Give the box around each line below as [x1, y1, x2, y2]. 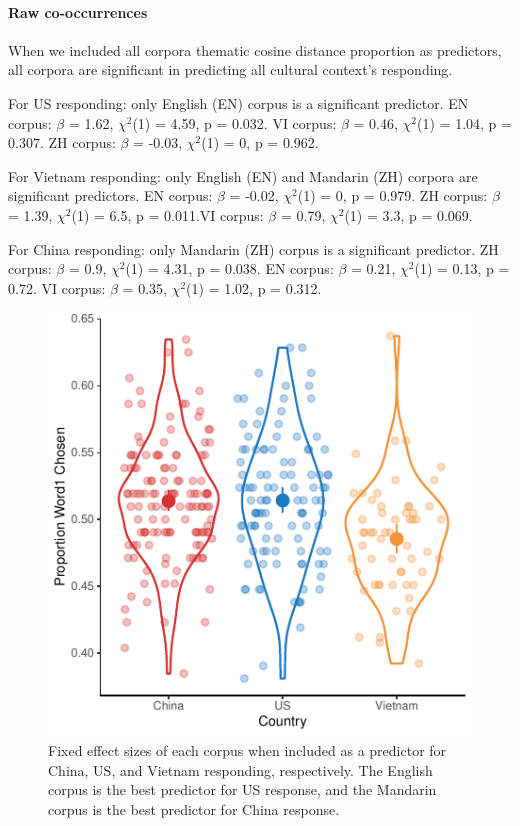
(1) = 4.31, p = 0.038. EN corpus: [125, 258, 334, 279]
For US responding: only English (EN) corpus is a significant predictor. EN [8, 92, 469, 113]
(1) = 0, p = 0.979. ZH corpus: [297, 185, 488, 206]
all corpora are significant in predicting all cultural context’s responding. [8, 59, 453, 80]
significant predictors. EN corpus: [8, 185, 213, 206]
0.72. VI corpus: [8, 277, 106, 298]
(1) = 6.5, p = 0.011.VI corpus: [71, 204, 264, 225]
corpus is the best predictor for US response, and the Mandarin [48, 779, 437, 800]
